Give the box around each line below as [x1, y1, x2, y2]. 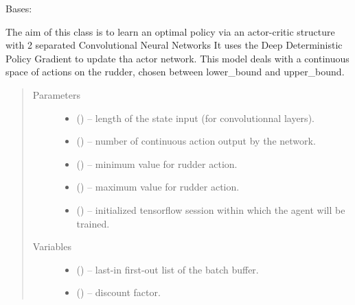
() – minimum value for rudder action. [76, 156, 238, 171]
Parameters [32, 87, 80, 101]
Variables [32, 239, 71, 254]
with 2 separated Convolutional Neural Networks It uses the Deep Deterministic [5, 38, 343, 52]
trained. [76, 216, 110, 230]
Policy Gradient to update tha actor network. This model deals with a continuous [5, 51, 350, 65]
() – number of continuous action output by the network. [76, 134, 316, 148]
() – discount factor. [76, 285, 161, 300]
